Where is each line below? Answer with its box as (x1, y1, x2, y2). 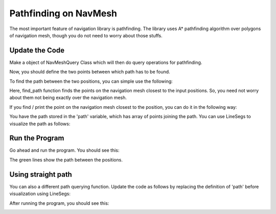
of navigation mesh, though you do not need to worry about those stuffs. (9, 32, 163, 38)
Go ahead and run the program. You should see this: (9, 147, 120, 153)
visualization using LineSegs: (9, 191, 71, 197)
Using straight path (9, 170, 73, 179)
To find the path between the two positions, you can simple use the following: (9, 78, 173, 84)
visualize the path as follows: (9, 121, 71, 127)
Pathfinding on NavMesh (9, 8, 118, 19)
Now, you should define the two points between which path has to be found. (9, 69, 171, 75)
